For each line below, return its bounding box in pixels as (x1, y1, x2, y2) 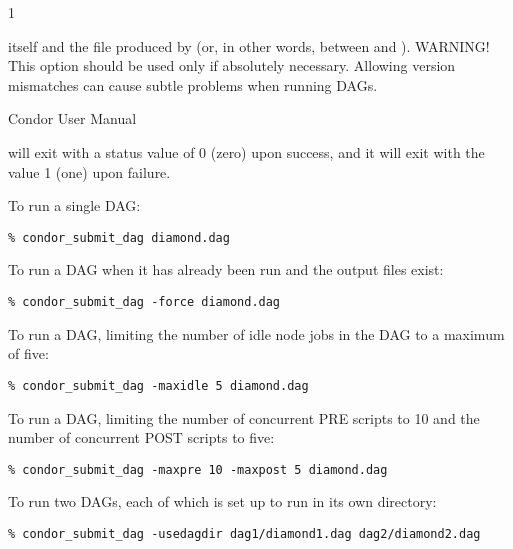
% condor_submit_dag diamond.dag (8, 230, 230, 245)
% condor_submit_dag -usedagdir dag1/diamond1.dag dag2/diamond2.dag (8, 526, 481, 541)
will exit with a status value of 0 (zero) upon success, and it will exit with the (8, 141, 485, 162)
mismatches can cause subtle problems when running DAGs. (8, 74, 378, 95)
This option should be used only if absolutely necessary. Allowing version (8, 55, 456, 76)
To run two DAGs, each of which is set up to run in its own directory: (8, 491, 437, 512)
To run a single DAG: (8, 195, 141, 216)
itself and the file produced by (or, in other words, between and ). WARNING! (8, 35, 490, 56)
